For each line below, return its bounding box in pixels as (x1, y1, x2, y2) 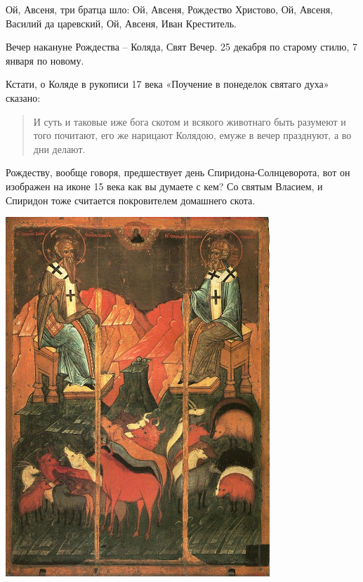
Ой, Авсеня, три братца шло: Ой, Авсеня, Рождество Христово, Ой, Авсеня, (6, 2, 333, 16)
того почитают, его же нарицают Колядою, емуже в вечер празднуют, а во (33, 128, 352, 143)
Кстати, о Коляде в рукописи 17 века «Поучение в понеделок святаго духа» (6, 77, 329, 91)
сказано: (6, 90, 41, 105)
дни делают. (33, 141, 86, 156)
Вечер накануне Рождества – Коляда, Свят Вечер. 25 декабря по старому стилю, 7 (6, 39, 357, 54)
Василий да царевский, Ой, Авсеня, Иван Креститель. (6, 15, 237, 30)
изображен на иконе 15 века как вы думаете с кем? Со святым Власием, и (6, 178, 323, 193)
